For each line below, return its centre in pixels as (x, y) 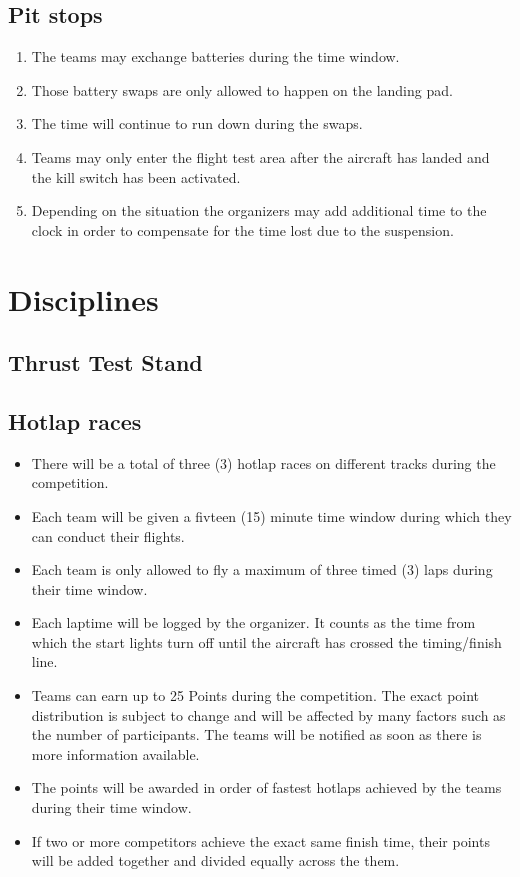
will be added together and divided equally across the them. (215, 860)
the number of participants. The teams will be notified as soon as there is (256, 734)
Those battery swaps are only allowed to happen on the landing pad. (242, 89)
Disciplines (83, 298)
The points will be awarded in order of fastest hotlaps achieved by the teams (266, 787)
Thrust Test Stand (105, 362)
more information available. (115, 753)
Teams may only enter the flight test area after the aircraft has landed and (260, 156)
